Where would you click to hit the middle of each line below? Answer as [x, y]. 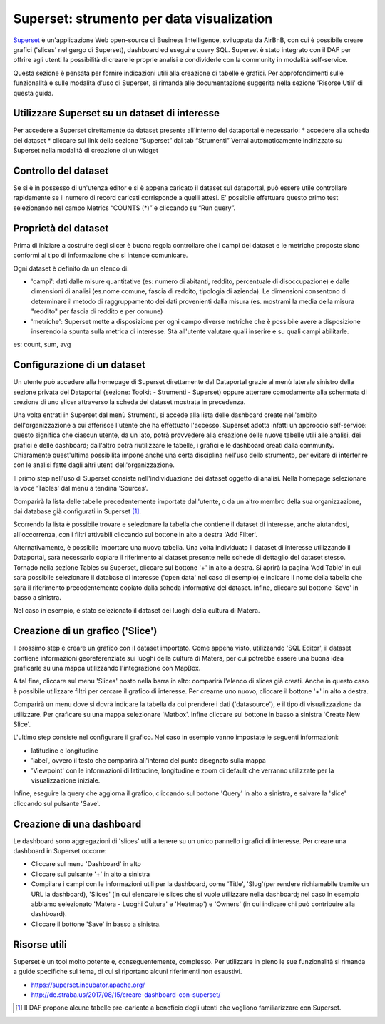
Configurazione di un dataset [79, 365]
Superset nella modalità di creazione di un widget [86, 151]
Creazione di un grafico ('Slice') [85, 631]
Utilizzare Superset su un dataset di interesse [117, 113]
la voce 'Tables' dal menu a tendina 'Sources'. [81, 488]
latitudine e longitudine [65, 751]
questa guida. [33, 93]
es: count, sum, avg [42, 345]
